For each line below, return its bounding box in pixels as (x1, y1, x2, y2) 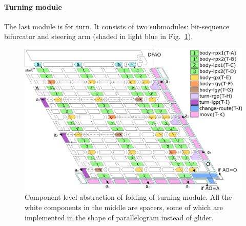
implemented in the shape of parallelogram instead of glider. (25, 212, 214, 222)
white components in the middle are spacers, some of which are (25, 201, 223, 212)
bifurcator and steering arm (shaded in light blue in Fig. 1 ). (4, 31, 193, 42)
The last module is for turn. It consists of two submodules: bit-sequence (4, 21, 230, 31)
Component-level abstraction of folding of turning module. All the (25, 192, 232, 202)
